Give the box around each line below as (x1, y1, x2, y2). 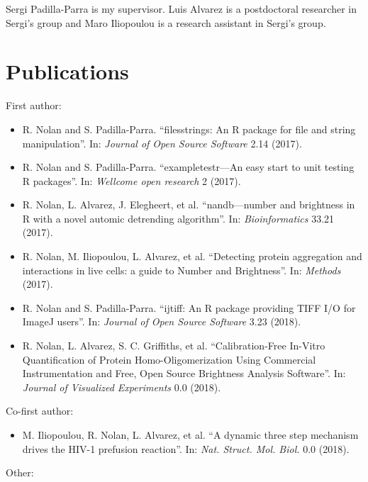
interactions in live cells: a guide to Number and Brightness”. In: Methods (22, 262, 341, 277)
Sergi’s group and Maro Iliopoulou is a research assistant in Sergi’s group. (6, 15, 326, 30)
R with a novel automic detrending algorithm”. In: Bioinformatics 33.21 (22, 211, 335, 225)
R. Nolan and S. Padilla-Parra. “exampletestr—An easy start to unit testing (22, 159, 355, 174)
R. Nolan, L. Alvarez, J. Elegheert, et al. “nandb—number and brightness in (22, 197, 355, 212)
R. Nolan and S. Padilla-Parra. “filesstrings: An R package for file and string (22, 121, 356, 136)
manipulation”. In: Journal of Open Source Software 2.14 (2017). (22, 135, 302, 150)
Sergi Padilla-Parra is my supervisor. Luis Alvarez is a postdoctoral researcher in (6, 1, 357, 16)
